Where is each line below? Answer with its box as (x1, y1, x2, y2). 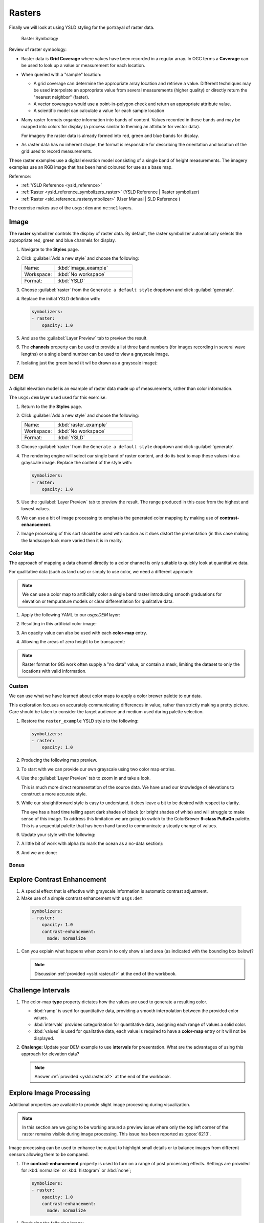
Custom (9, 683, 29, 690)
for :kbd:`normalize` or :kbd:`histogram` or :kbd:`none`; (21, 1167, 132, 1173)
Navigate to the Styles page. (21, 246, 79, 252)
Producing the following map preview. (21, 757, 97, 763)
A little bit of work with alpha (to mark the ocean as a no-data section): (21, 840, 164, 846)
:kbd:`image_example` (57, 264, 109, 271)
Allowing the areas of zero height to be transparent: (21, 639, 125, 645)
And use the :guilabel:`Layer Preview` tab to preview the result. (21, 335, 148, 341)
